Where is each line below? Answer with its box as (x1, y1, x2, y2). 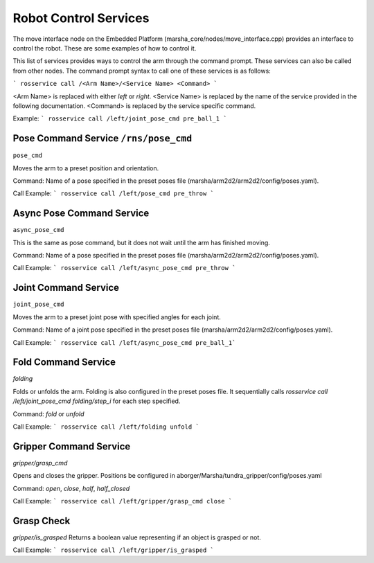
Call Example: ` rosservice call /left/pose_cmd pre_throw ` (12, 189, 214, 197)
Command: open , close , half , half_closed (12, 484, 130, 492)
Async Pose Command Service (12, 208, 150, 220)
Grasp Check (12, 515, 71, 526)
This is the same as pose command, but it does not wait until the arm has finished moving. (12, 238, 270, 247)
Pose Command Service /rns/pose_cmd (12, 132, 193, 145)
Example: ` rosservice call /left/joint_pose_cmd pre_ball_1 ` (12, 114, 228, 123)
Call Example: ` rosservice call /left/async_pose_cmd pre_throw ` (12, 264, 236, 272)
